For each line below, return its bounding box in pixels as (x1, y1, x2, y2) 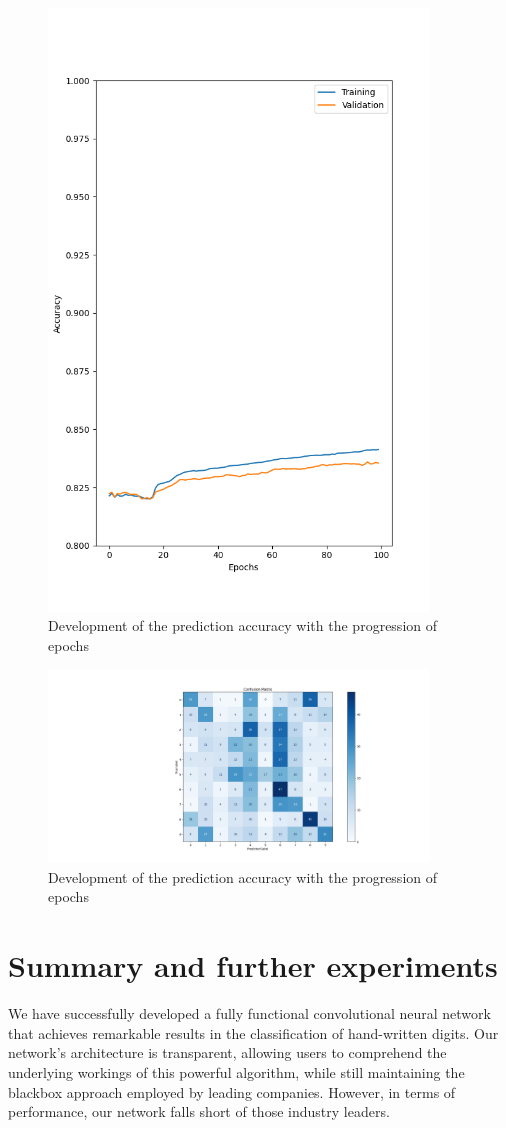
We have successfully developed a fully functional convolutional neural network (8, 1003, 491, 1024)
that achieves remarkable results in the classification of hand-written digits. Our (8, 1022, 499, 1043)
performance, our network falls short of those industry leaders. (8, 1101, 390, 1122)
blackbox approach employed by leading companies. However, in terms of (8, 1081, 456, 1102)
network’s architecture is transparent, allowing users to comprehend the (8, 1042, 447, 1063)
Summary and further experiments (8, 945, 498, 986)
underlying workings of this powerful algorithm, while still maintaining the (8, 1061, 465, 1082)
